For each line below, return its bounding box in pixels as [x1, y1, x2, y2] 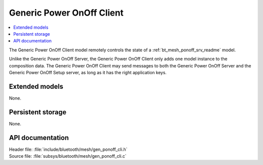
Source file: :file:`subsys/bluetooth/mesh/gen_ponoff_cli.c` [9, 153, 127, 159]
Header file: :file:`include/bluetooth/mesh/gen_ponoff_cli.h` [9, 146, 128, 152]
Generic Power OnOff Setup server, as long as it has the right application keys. [9, 69, 167, 75]
